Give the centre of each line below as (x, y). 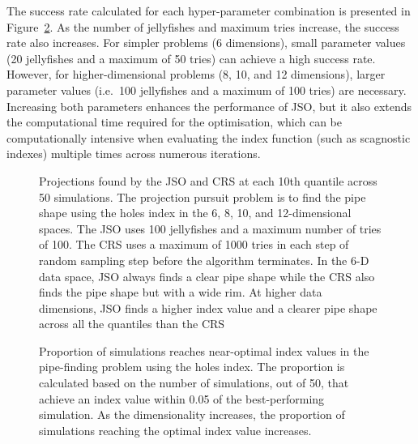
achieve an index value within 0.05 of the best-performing (182, 398)
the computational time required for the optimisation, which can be (174, 122)
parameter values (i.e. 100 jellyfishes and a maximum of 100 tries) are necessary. (207, 90)
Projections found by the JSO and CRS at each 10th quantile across (208, 180)
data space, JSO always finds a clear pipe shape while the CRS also (207, 276)
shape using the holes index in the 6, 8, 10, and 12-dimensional (195, 213)
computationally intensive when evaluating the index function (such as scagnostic (209, 137)
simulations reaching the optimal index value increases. (175, 430)
